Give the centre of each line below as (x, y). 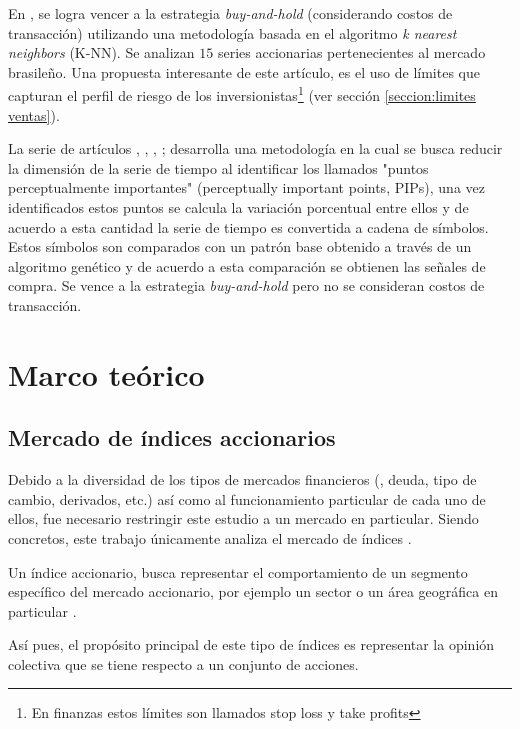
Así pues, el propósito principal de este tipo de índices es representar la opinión (251, 644)
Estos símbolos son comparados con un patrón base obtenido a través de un (240, 246)
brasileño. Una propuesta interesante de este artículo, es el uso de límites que (244, 71)
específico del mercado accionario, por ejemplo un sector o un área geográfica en (253, 591)
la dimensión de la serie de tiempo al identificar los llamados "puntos (218, 167)
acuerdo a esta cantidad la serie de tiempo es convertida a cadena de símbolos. (248, 226)
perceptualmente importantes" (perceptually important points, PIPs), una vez (246, 187)
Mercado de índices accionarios (172, 437)
